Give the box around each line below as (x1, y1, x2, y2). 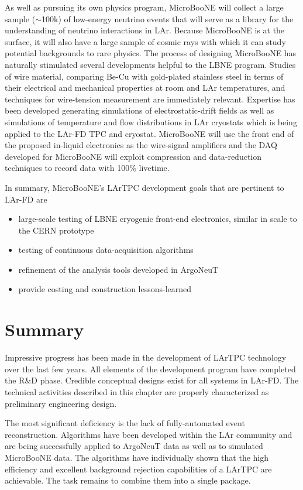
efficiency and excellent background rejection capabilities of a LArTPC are (5, 462, 272, 475)
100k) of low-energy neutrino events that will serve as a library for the (42, 12, 294, 25)
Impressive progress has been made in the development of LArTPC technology (5, 351, 287, 364)
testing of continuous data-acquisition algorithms (18, 244, 194, 256)
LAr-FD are (5, 193, 47, 205)
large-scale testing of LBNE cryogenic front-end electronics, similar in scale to (18, 213, 297, 225)
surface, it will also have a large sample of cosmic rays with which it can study (5, 35, 286, 47)
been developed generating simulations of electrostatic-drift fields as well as (5, 104, 274, 116)
